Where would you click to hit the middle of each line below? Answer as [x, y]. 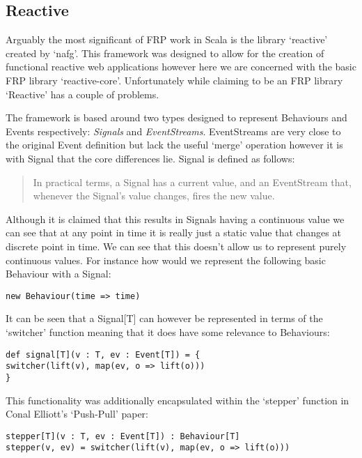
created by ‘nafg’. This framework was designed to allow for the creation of [165, 53]
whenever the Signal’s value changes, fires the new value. [154, 196]
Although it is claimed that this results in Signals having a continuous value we [175, 219]
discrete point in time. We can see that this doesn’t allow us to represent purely [176, 246]
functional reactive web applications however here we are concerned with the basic [181, 67]
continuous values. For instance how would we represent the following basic [166, 260]
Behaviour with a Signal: [58, 274]
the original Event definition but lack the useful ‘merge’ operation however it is [174, 145]
